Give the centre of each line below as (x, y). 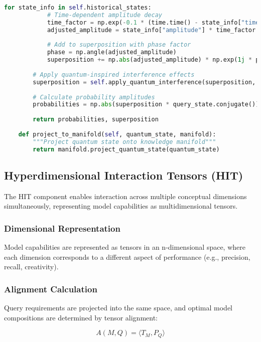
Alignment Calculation (51, 289)
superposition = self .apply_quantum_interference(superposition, (144, 82)
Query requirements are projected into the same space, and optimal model (118, 308)
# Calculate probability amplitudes (94, 97)
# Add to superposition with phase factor (119, 45)
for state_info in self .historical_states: (78, 8)
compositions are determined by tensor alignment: (81, 317)
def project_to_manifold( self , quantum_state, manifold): (117, 134)
